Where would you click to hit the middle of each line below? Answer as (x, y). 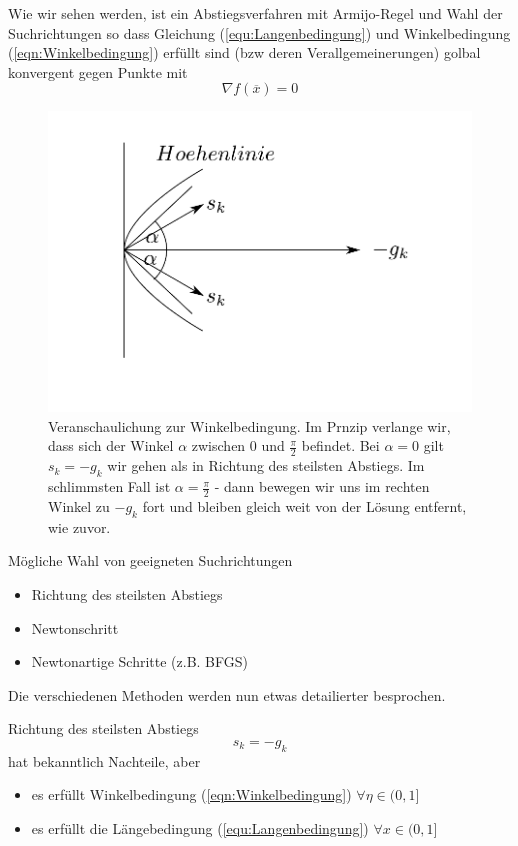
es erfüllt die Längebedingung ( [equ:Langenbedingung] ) (200, 827)
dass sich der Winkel (111, 445)
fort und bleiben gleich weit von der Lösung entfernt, (304, 505)
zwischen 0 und (238, 445)
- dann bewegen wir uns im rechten (322, 486)
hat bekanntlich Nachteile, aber (104, 760)
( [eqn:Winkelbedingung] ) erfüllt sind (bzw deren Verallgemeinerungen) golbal (244, 52)
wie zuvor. (79, 526)
